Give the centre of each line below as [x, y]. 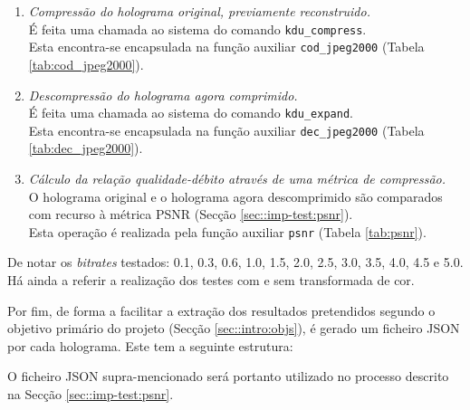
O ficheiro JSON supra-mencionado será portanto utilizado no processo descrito [228, 376]
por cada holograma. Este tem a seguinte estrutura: [150, 345]
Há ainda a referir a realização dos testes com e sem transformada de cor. [211, 280]
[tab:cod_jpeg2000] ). [86, 64]
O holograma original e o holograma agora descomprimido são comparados [235, 196]
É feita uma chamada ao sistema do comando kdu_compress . [197, 29]
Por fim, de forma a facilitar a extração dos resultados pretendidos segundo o [221, 310]
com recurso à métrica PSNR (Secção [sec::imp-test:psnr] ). [191, 214]
